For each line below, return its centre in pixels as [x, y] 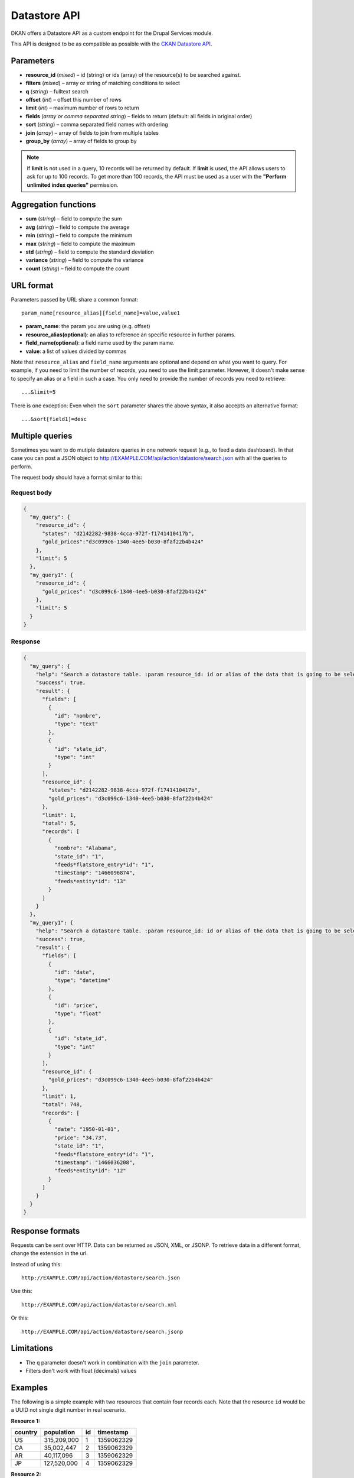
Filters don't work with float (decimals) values [81, 1370]
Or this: [20, 1318]
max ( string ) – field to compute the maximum [81, 244]
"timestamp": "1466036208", [95, 1163]
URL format [32, 285]
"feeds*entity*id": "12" [90, 1171]
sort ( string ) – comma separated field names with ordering [97, 125]
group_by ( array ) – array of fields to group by [81, 141]
